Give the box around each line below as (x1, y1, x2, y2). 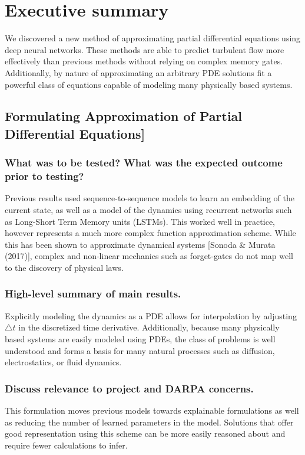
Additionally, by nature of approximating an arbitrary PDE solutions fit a (5, 66, 272, 78)
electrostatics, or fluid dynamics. (5, 356, 122, 368)
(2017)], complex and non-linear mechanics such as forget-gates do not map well (5, 250, 293, 262)
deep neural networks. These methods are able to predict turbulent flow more (5, 43, 284, 55)
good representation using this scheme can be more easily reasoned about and (5, 427, 286, 440)
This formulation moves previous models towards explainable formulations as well (5, 404, 299, 416)
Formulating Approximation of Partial (5, 107, 243, 125)
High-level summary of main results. (5, 286, 181, 301)
